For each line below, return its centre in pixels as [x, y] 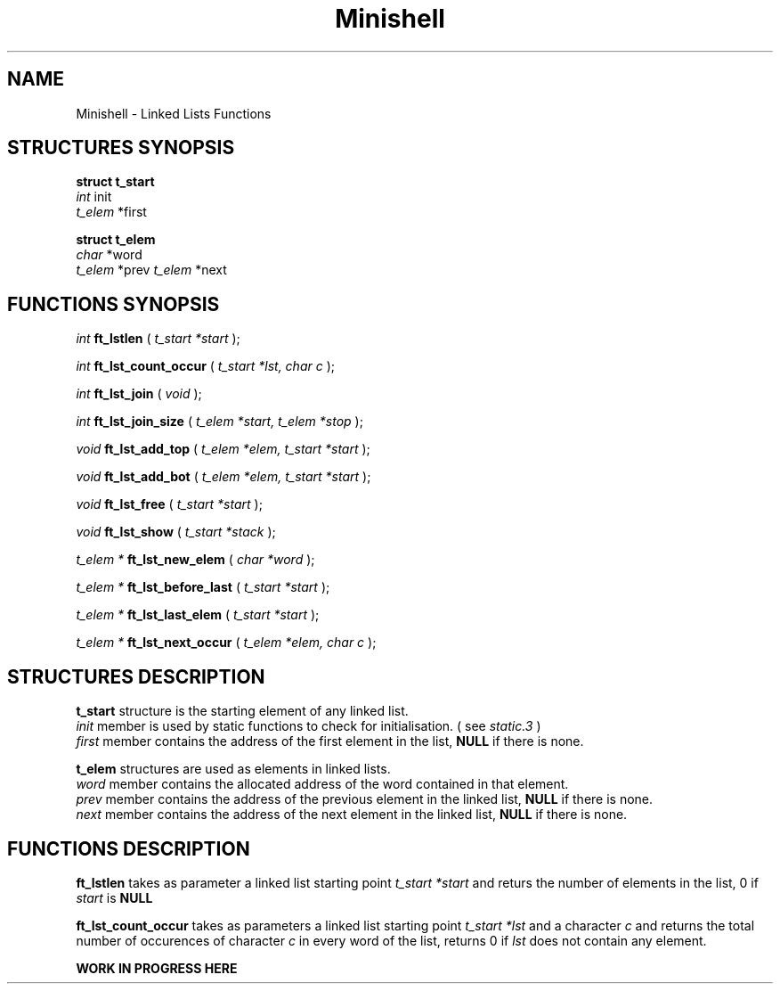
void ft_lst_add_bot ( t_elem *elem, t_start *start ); [223, 477]
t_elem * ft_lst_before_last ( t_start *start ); [203, 587]
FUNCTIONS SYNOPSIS [114, 304]
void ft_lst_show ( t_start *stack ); [176, 532]
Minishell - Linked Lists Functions [174, 113]
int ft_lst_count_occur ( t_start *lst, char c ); [205, 366]
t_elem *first [111, 212]
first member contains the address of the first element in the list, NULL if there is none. [330, 741]
